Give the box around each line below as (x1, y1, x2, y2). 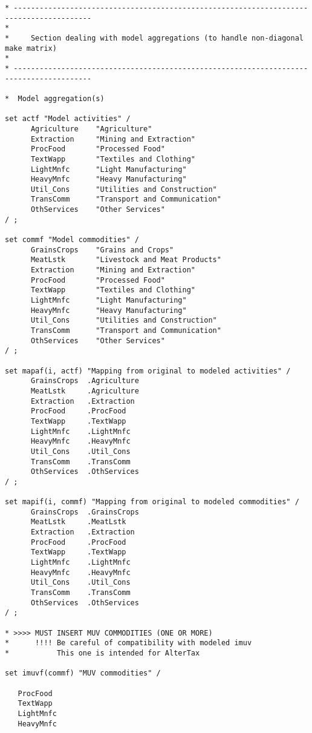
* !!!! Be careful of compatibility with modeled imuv (5, 639, 252, 648)
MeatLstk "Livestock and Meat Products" (30, 255, 221, 265)
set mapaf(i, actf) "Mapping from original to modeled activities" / (5, 366, 291, 375)
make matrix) (5, 44, 57, 53)
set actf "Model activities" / (5, 114, 131, 123)
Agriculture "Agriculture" (30, 124, 152, 133)
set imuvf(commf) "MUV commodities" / (5, 669, 161, 678)
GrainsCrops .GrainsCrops (30, 507, 139, 516)
